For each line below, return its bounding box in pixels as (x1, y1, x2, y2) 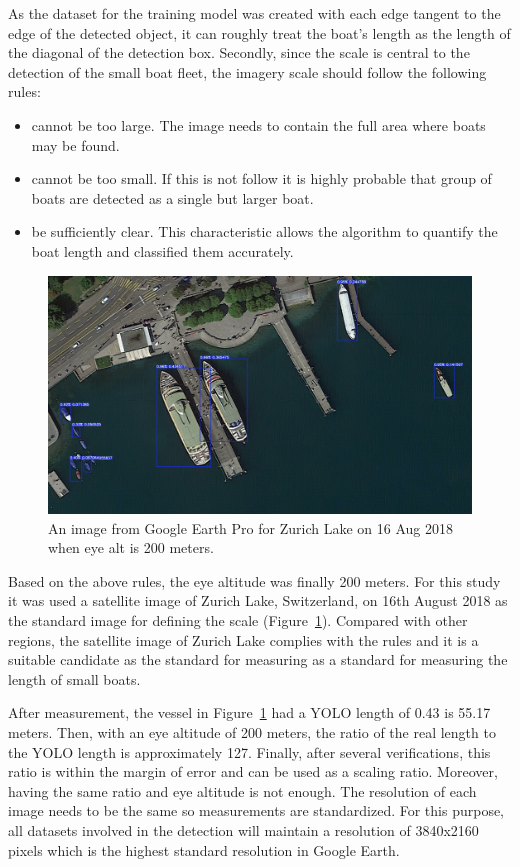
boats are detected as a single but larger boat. (31, 187, 314, 208)
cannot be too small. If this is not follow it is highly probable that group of (31, 168, 492, 189)
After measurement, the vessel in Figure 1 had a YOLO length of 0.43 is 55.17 (8, 702, 491, 723)
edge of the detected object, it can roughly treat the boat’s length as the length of (8, 22, 511, 43)
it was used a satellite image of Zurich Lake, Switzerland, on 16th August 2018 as (8, 590, 508, 611)
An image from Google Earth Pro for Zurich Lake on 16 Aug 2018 (48, 517, 453, 538)
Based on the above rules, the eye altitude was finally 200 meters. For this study (8, 570, 501, 591)
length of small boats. (8, 668, 141, 689)
